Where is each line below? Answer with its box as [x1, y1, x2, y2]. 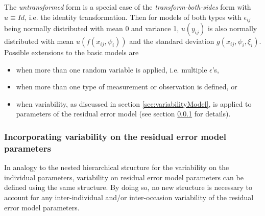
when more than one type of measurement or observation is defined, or [16, 81, 237, 92]
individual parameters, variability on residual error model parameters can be [4, 172, 244, 182]
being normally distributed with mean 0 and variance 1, [4, 23, 179, 34]
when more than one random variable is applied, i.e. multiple [16, 64, 207, 75]
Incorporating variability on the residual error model [4, 130, 227, 142]
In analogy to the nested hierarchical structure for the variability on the [4, 162, 229, 173]
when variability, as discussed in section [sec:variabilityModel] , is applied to [16, 98, 252, 109]
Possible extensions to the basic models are [4, 47, 139, 58]
